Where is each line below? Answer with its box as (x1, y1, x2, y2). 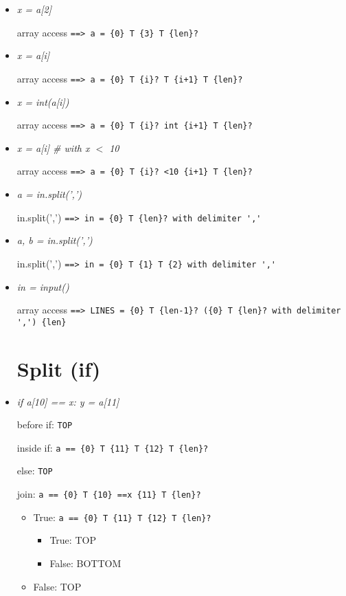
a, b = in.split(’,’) (16, 233, 93, 247)
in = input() (16, 279, 69, 294)
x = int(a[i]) (16, 94, 69, 109)
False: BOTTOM (49, 556, 122, 570)
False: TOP (33, 579, 82, 593)
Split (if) (16, 354, 101, 382)
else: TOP (16, 463, 53, 478)
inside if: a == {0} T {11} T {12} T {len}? (16, 440, 209, 454)
